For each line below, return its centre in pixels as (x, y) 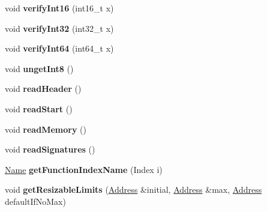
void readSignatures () (50, 149)
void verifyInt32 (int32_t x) (59, 28)
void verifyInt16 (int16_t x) (59, 8)
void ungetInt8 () (39, 68)
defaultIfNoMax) (35, 201)
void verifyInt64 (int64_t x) (59, 48)
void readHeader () (43, 89)
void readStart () (39, 108)
